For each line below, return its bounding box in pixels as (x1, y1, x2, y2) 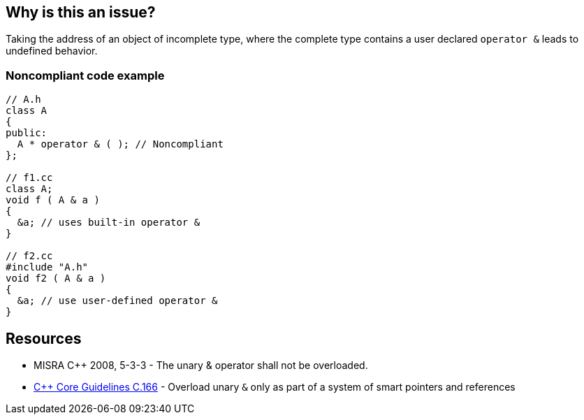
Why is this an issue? (6, 3, 156, 21)
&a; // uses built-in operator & (17, 217, 200, 229)
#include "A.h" (6, 261, 89, 273)
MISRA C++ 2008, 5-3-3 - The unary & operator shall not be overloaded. (34, 359, 368, 372)
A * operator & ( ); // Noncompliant (17, 138, 224, 150)
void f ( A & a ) (6, 194, 100, 206)
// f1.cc (6, 172, 53, 184)
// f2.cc (6, 250, 53, 262)
